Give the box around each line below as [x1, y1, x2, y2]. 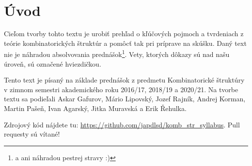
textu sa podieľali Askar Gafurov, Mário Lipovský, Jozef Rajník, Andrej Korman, [4, 94, 246, 104]
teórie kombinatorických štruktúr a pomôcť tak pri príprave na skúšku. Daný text [4, 38, 247, 48]
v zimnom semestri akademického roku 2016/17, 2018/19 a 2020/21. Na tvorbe [4, 84, 238, 94]
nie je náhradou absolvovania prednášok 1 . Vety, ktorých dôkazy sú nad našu [4, 48, 230, 59]
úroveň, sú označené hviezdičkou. [4, 58, 101, 69]
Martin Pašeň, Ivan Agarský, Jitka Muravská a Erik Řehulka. [4, 103, 187, 113]
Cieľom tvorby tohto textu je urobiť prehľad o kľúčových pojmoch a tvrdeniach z [4, 28, 244, 39]
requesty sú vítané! [4, 129, 60, 139]
